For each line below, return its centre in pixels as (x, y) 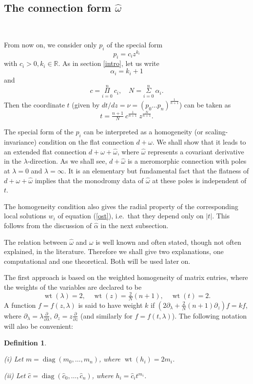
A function (20, 305)
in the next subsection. (135, 225)
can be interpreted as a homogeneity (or (143, 132)
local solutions (25, 216)
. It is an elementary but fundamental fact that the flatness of (156, 171)
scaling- (217, 132)
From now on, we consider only (50, 44)
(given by (86, 104)
